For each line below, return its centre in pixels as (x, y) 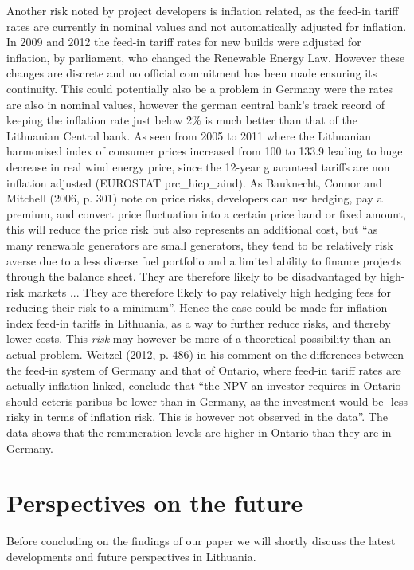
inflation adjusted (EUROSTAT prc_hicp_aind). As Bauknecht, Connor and (194, 182)
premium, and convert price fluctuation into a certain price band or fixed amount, (206, 213)
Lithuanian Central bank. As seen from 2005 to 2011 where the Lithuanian (189, 135)
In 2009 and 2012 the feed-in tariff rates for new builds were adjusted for (184, 42)
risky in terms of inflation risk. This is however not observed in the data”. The (197, 417)
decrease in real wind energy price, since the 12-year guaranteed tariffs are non (198, 166)
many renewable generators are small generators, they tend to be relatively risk (200, 244)
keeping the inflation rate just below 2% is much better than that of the (182, 120)
